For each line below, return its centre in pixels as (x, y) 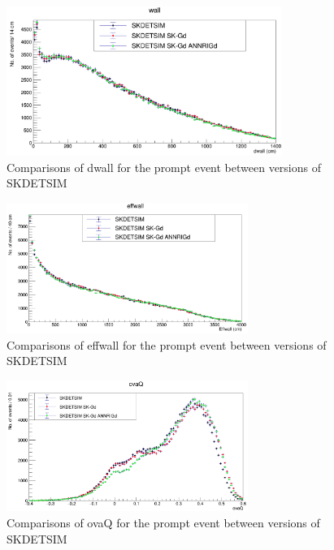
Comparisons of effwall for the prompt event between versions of (167, 344)
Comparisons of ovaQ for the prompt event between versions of (163, 522)
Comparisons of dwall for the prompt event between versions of (164, 167)
